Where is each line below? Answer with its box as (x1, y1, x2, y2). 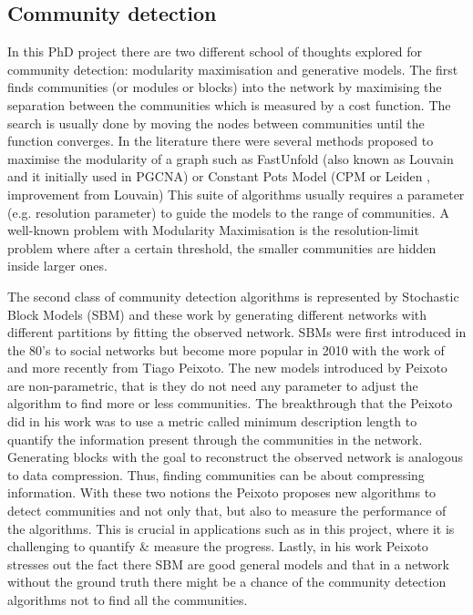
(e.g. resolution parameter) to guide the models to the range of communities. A (7, 202, 449, 221)
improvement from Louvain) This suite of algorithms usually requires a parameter (7, 184, 465, 203)
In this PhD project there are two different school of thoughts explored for (7, 42, 423, 61)
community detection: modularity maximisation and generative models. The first (7, 59, 458, 78)
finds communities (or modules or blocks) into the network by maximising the (7, 77, 442, 97)
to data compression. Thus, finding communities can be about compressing (7, 465, 425, 484)
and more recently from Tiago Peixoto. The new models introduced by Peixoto (7, 358, 447, 377)
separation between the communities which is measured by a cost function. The (7, 95, 451, 114)
